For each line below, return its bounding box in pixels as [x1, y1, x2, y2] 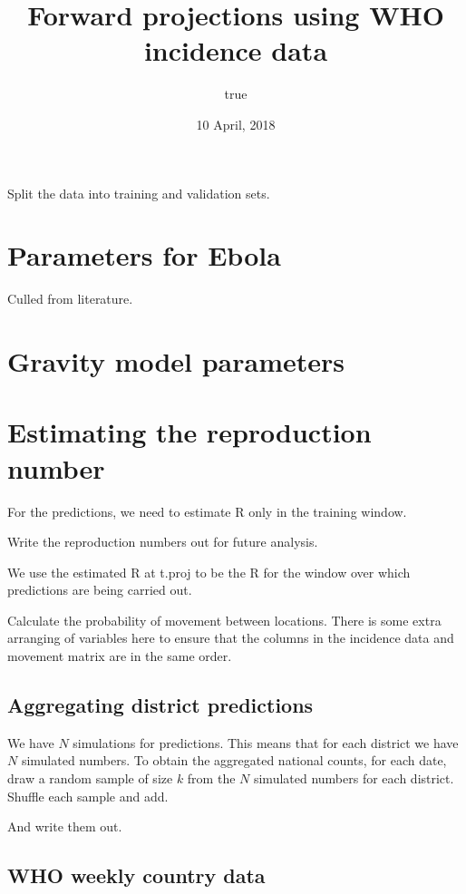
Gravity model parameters [7, 343, 345, 379]
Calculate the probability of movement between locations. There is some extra [7, 610, 442, 629]
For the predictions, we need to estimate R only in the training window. [7, 501, 407, 520]
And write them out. [7, 817, 122, 836]
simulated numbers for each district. [253, 769, 454, 788]
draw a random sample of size [7, 769, 173, 788]
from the [187, 769, 236, 788]
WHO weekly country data [7, 861, 266, 889]
